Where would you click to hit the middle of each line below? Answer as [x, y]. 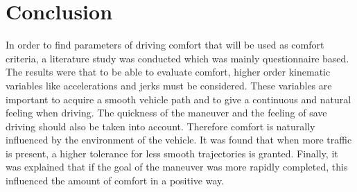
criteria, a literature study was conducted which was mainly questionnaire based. [177, 58]
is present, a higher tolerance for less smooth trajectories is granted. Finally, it [172, 153]
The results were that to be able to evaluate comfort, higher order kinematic [168, 72]
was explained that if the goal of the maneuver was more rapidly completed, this [177, 167]
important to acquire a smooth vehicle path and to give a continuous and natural [178, 99]
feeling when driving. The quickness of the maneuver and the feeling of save [166, 113]
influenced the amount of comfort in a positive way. [115, 181]
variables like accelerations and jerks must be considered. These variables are [169, 85]
